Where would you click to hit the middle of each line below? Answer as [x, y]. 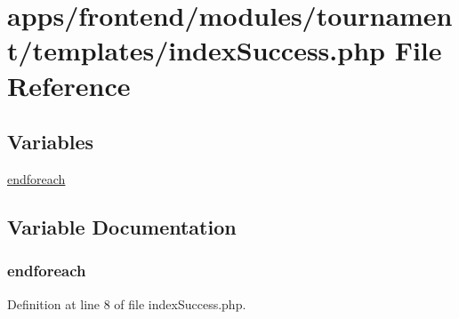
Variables [51, 142]
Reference [69, 85]
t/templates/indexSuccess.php [196, 50]
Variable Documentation [122, 226]
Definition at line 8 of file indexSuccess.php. [127, 303]
